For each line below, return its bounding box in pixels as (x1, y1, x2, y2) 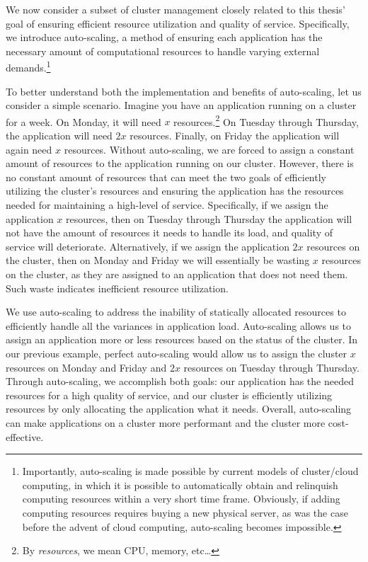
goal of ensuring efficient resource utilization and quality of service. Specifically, (6, 16, 350, 30)
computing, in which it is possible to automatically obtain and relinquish (22, 477, 338, 492)
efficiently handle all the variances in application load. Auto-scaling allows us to (6, 318, 352, 333)
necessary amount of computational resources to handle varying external (6, 43, 320, 58)
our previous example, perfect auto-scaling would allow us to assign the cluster (6, 345, 347, 360)
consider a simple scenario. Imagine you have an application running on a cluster (6, 98, 357, 113)
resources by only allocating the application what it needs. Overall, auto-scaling (6, 401, 352, 416)
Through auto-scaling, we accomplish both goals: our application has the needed (6, 374, 354, 389)
